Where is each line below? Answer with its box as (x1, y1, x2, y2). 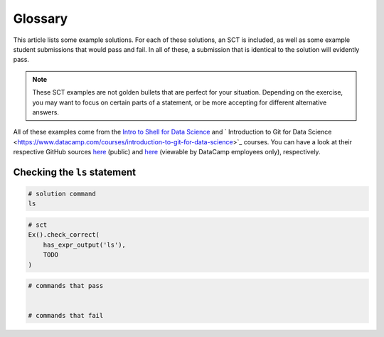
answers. (32, 107, 60, 117)
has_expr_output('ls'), (43, 240, 126, 249)
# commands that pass (28, 282, 104, 290)
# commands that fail (28, 311, 104, 320)
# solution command (28, 190, 96, 198)
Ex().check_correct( (28, 231, 100, 239)
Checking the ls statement (13, 166, 137, 178)
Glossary (13, 11, 68, 26)
